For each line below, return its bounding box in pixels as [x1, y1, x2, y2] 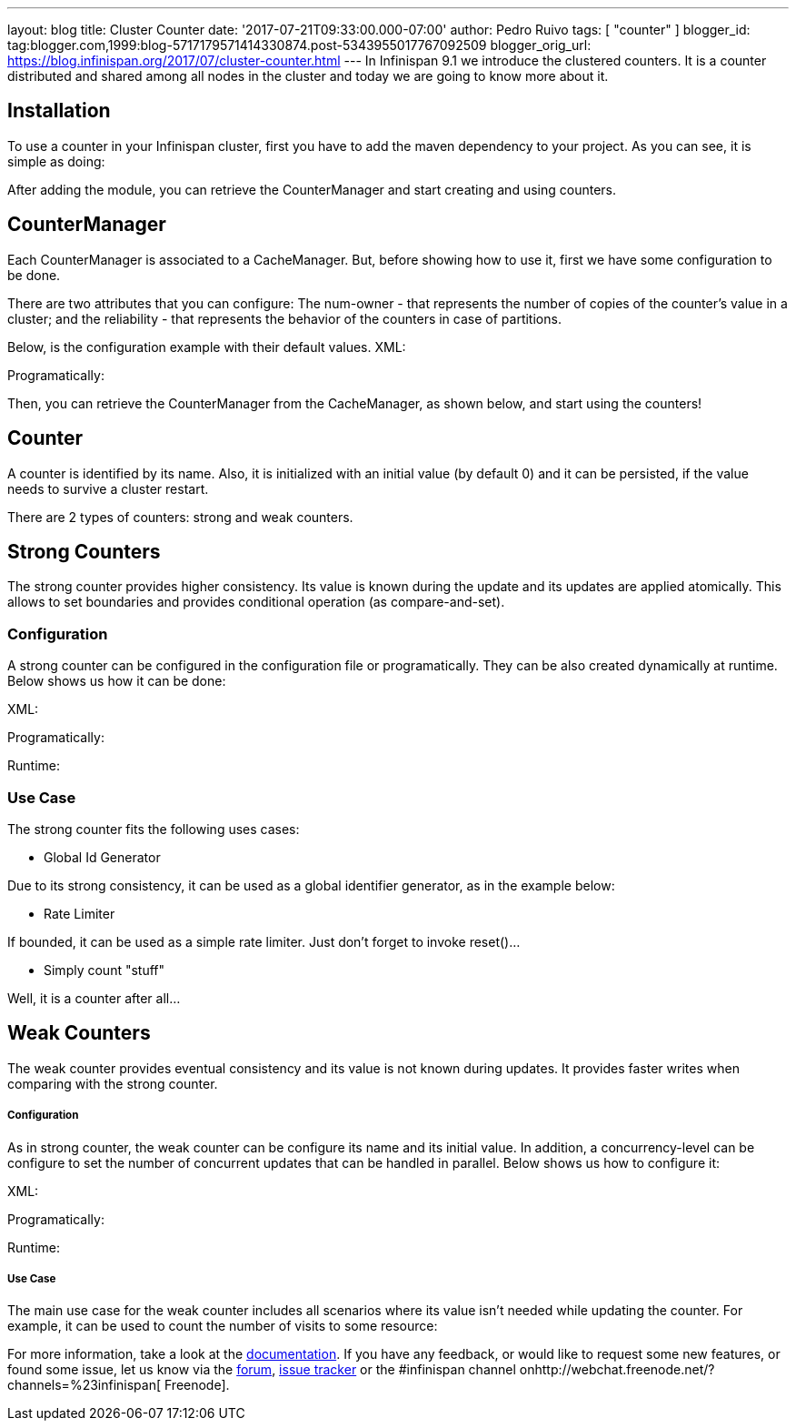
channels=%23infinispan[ [7, 1377, 162, 1393]
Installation [7, 99, 111, 123]
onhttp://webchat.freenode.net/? [519, 1362, 715, 1378]
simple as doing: [7, 153, 105, 169]
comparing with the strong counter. [7, 1075, 218, 1091]
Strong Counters [7, 539, 161, 563]
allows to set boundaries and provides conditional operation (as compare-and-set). [7, 594, 505, 610]
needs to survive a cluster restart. [7, 480, 209, 497]
